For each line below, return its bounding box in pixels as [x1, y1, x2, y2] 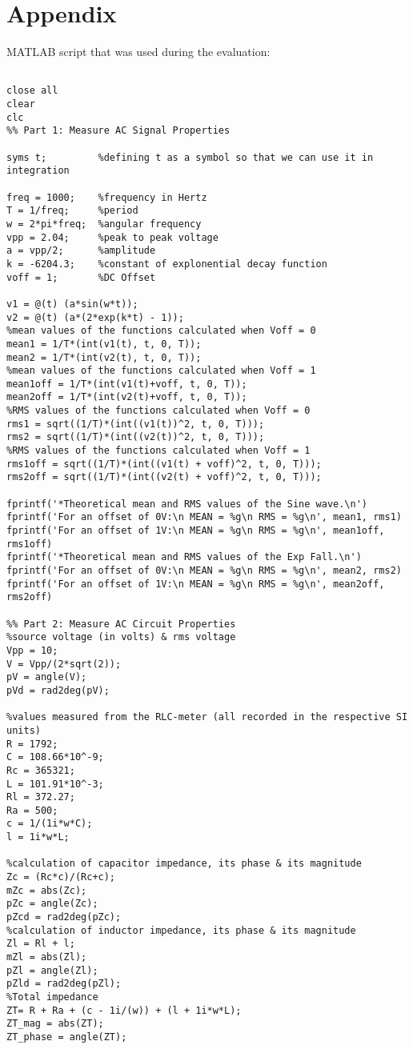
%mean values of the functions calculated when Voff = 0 [6, 325, 316, 337]
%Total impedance [6, 991, 98, 1003]
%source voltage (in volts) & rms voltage [6, 631, 236, 643]
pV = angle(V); [6, 671, 87, 683]
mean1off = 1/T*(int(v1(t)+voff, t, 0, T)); [6, 378, 247, 390]
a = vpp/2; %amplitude [6, 245, 156, 257]
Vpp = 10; [6, 644, 58, 656]
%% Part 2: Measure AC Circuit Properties [6, 618, 236, 630]
